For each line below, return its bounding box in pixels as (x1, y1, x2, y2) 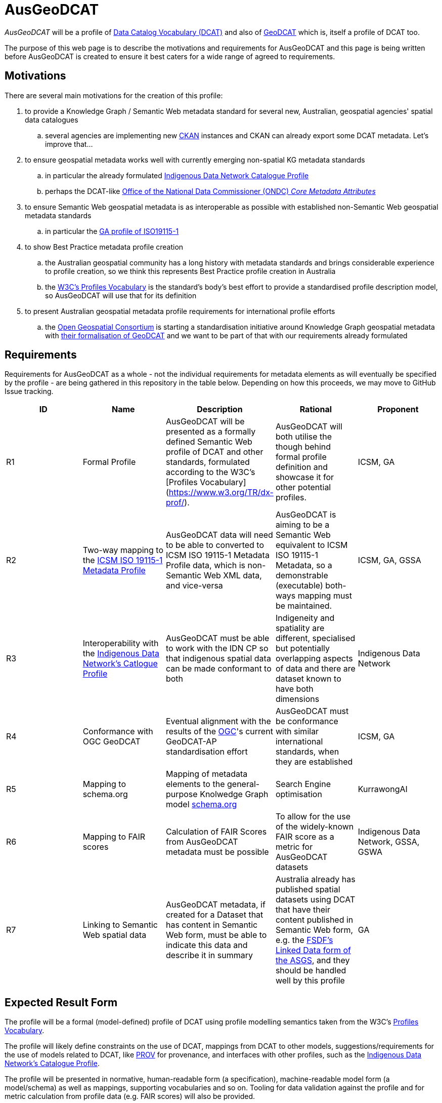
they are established (275, 757, 353, 767)
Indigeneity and (275, 613, 335, 623)
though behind (275, 442, 331, 452)
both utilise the (275, 431, 332, 442)
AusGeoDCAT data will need (165, 530, 273, 540)
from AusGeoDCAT (165, 837, 238, 847)
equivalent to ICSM (275, 540, 348, 550)
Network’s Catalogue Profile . (5, 1059, 100, 1068)
